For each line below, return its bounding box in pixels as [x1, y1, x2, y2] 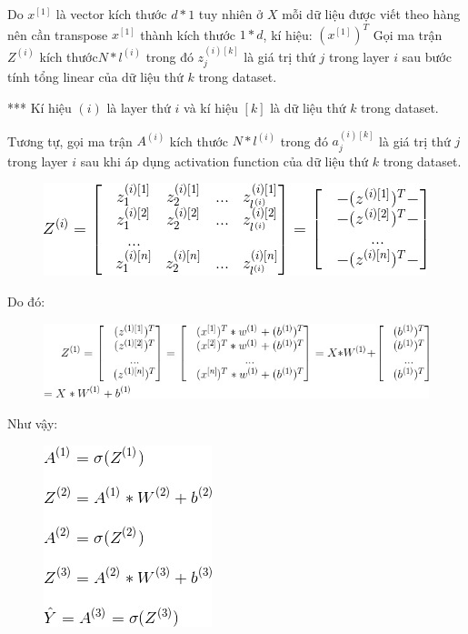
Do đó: [7, 291, 45, 310]
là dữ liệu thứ [270, 97, 346, 116]
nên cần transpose [7, 25, 108, 44]
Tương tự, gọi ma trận [7, 131, 133, 150]
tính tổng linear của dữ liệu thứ [7, 67, 184, 86]
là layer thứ [106, 97, 171, 116]
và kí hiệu [184, 97, 238, 116]
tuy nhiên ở [198, 5, 264, 23]
